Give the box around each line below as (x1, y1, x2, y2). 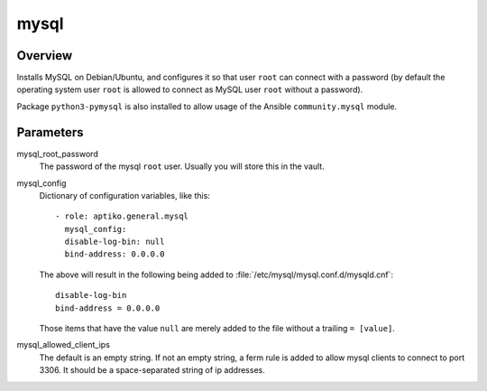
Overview (16, 48, 73, 63)
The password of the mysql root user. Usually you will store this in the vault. (39, 161, 325, 172)
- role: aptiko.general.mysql (55, 211, 189, 221)
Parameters (16, 125, 84, 140)
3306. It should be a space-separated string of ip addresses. (39, 365, 265, 376)
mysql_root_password (16, 148, 98, 159)
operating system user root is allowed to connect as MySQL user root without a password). (16, 84, 363, 95)
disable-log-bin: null (64, 237, 165, 247)
